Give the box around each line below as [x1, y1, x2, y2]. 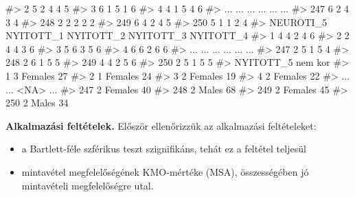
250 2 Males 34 [5, 95, 69, 110]
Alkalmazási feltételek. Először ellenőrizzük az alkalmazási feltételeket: [5, 118, 317, 132]
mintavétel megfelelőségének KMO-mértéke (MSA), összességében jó [21, 164, 309, 178]
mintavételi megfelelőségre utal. [21, 178, 154, 192]
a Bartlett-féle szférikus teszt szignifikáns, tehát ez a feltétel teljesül [21, 141, 306, 156]
